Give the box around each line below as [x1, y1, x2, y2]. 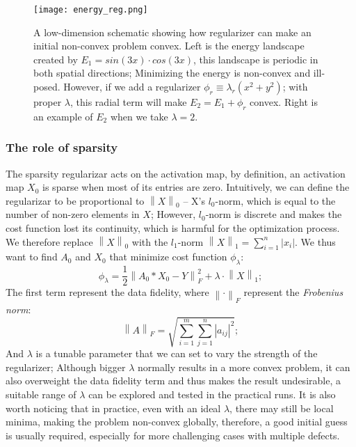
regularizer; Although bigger [6, 359, 126, 374]
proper [33, 95, 62, 109]
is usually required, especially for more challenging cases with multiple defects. [6, 428, 340, 442]
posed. [33, 79, 60, 94]
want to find [6, 249, 58, 264]
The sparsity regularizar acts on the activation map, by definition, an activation [6, 166, 346, 180]
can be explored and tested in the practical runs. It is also [88, 386, 336, 401]
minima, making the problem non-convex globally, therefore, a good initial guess [6, 414, 348, 429]
